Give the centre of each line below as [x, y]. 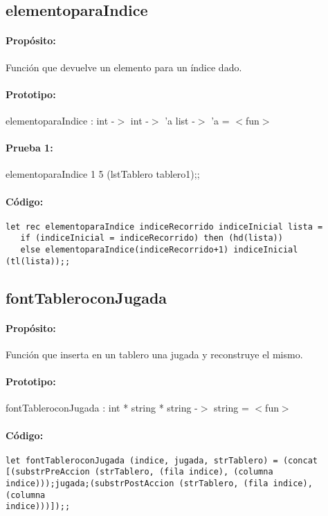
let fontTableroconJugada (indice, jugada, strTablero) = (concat [162, 460]
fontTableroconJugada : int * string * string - [102, 408]
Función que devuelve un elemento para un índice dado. [124, 67]
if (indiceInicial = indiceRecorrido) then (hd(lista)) [152, 238]
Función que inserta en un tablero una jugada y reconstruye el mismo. [154, 354]
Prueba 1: [29, 148]
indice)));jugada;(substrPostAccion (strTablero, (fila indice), [159, 484]
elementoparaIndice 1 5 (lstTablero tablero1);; [103, 174]
